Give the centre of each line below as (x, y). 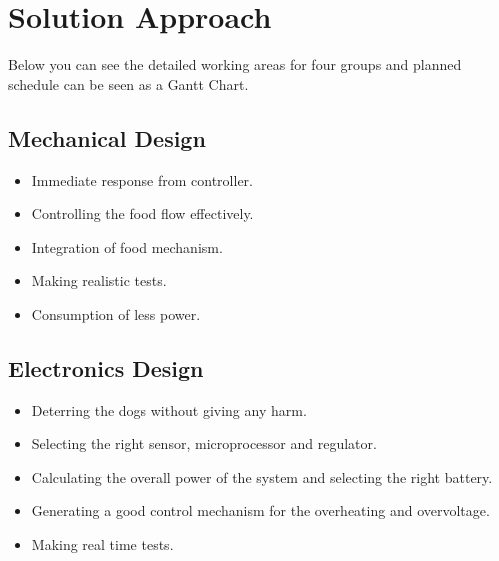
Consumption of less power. (116, 313)
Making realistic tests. (99, 280)
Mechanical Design (107, 137)
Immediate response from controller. (142, 179)
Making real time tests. (102, 544)
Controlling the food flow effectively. (142, 213)
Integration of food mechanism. (127, 246)
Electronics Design (106, 367)
